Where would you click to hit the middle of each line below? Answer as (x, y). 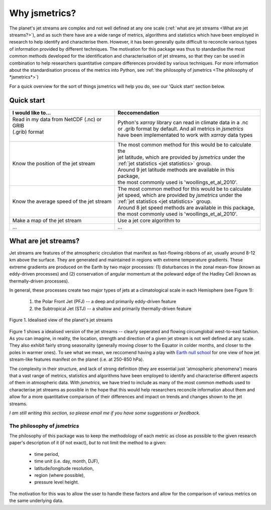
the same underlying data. (36, 500)
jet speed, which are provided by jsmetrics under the (180, 195)
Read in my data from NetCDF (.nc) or (57, 119)
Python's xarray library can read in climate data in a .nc (183, 122)
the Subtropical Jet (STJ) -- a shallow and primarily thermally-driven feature (113, 309)
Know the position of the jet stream (54, 163)
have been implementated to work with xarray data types (185, 135)
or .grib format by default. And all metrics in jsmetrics (180, 129)
